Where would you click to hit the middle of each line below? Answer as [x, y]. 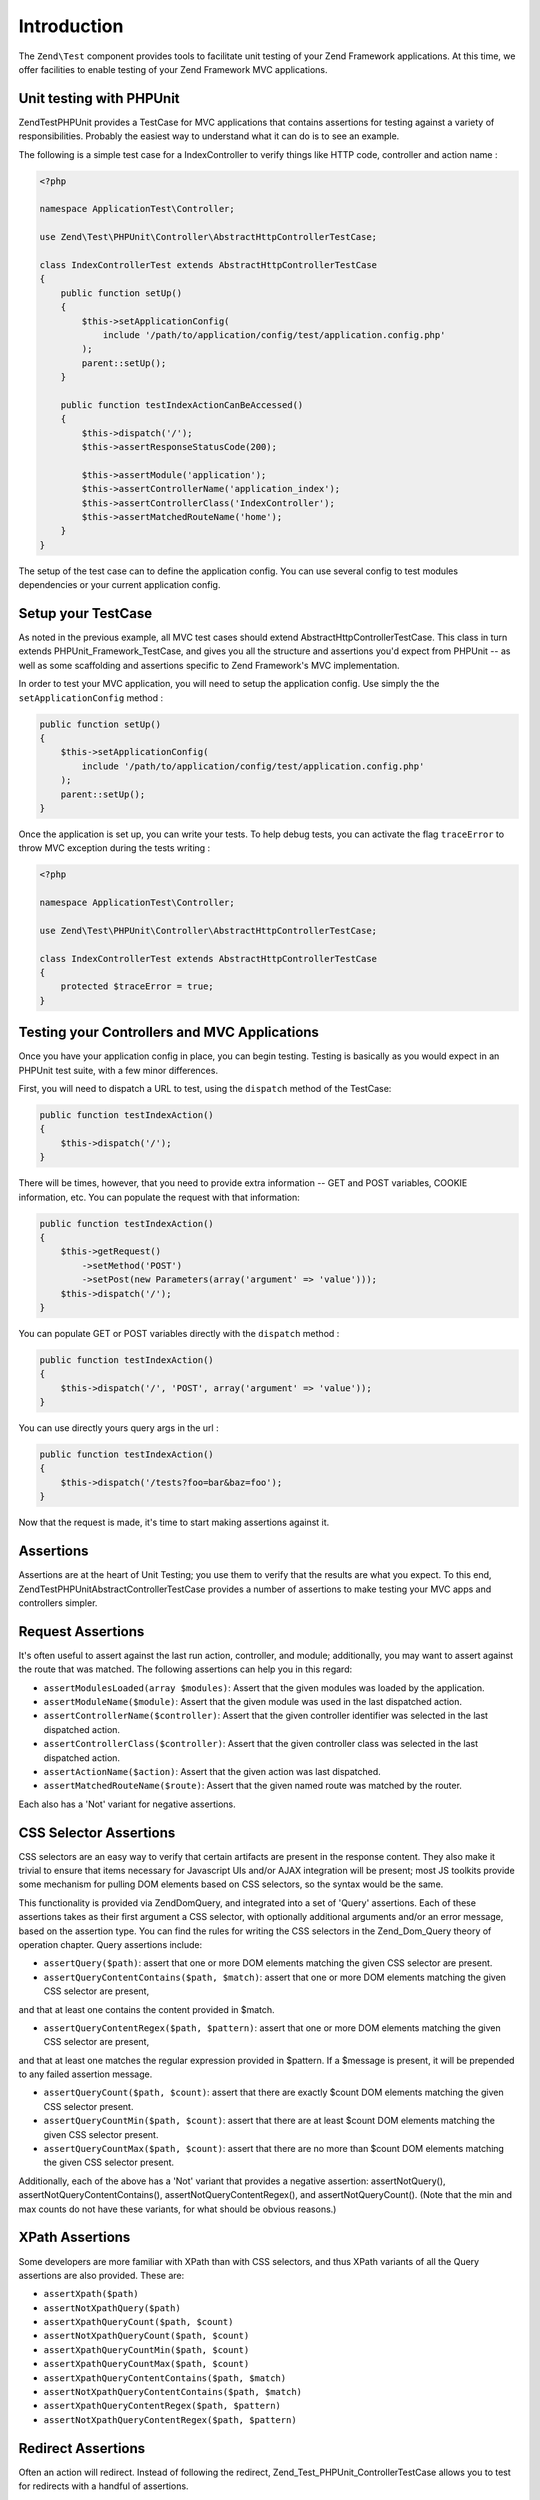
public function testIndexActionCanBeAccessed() [182, 404]
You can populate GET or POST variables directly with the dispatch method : [179, 1333]
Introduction [71, 26]
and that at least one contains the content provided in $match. [146, 2009]
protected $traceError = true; [137, 986]
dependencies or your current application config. [119, 585]
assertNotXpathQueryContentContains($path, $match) [173, 2392]
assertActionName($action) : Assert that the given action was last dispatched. [212, 1771]
